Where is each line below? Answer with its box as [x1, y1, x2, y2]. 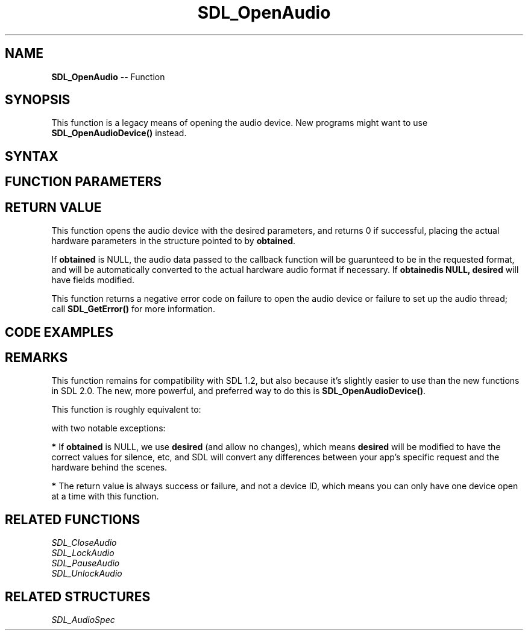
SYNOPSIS [5, 92, 71, 108]
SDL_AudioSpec [51, 615, 115, 625]
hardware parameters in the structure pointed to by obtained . [51, 236, 296, 246]
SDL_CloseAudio [51, 537, 117, 548]
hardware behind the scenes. [51, 462, 168, 473]
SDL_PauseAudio [51, 558, 120, 569]
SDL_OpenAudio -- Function [51, 71, 165, 82]
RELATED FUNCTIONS [5, 511, 140, 527]
